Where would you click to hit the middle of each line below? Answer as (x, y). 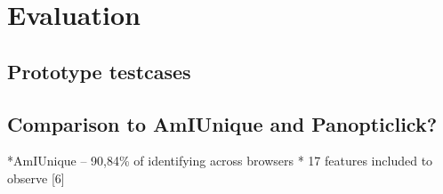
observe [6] (36, 178)
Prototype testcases (99, 71)
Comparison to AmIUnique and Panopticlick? (222, 123)
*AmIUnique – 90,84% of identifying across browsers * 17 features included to (220, 161)
